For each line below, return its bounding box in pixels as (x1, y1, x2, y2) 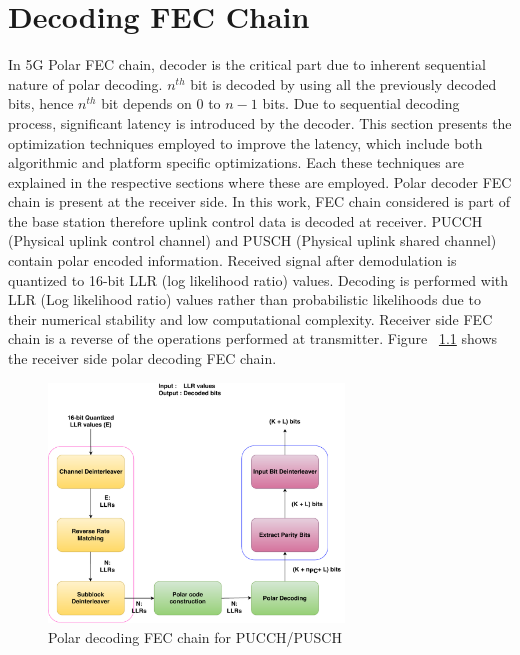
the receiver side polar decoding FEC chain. (8, 348, 277, 369)
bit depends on (101, 93, 192, 114)
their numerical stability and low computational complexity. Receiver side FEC (8, 308, 493, 329)
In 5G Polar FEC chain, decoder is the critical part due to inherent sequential (8, 54, 486, 75)
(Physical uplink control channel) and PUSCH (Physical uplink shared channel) (8, 230, 497, 251)
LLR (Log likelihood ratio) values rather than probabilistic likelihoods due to (8, 289, 481, 310)
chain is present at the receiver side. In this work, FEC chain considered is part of (8, 191, 510, 212)
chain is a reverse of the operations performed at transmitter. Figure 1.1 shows (8, 328, 498, 349)
